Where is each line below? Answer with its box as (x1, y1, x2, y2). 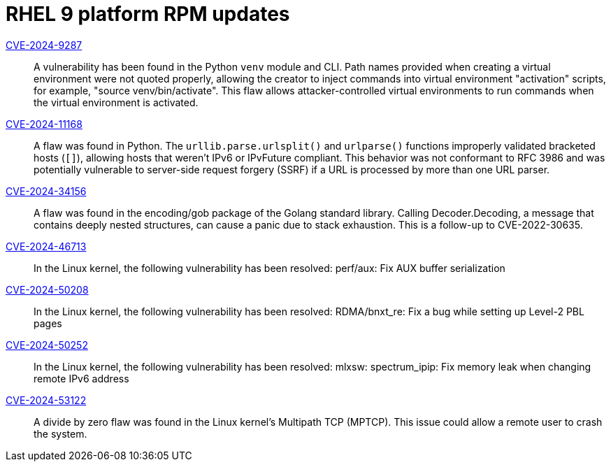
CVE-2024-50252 (6, 338, 88, 351)
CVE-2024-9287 (6, 38, 82, 51)
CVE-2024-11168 (6, 117, 82, 130)
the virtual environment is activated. (34, 96, 199, 108)
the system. (34, 427, 87, 440)
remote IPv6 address (34, 372, 129, 385)
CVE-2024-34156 (6, 185, 87, 197)
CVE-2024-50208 (6, 283, 89, 296)
